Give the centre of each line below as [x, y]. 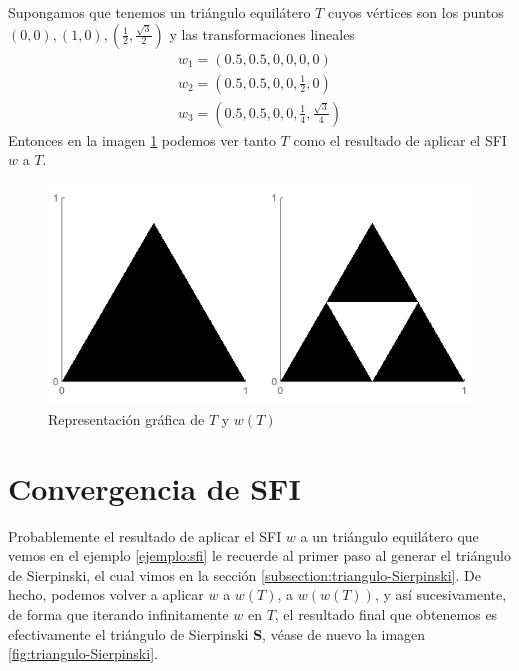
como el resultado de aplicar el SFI [400, 139]
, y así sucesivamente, [440, 594]
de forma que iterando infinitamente [118, 614]
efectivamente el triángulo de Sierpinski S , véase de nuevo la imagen [217, 633]
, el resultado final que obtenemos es [386, 614]
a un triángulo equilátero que [389, 535]
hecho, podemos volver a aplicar [106, 594]
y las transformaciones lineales [262, 33]
